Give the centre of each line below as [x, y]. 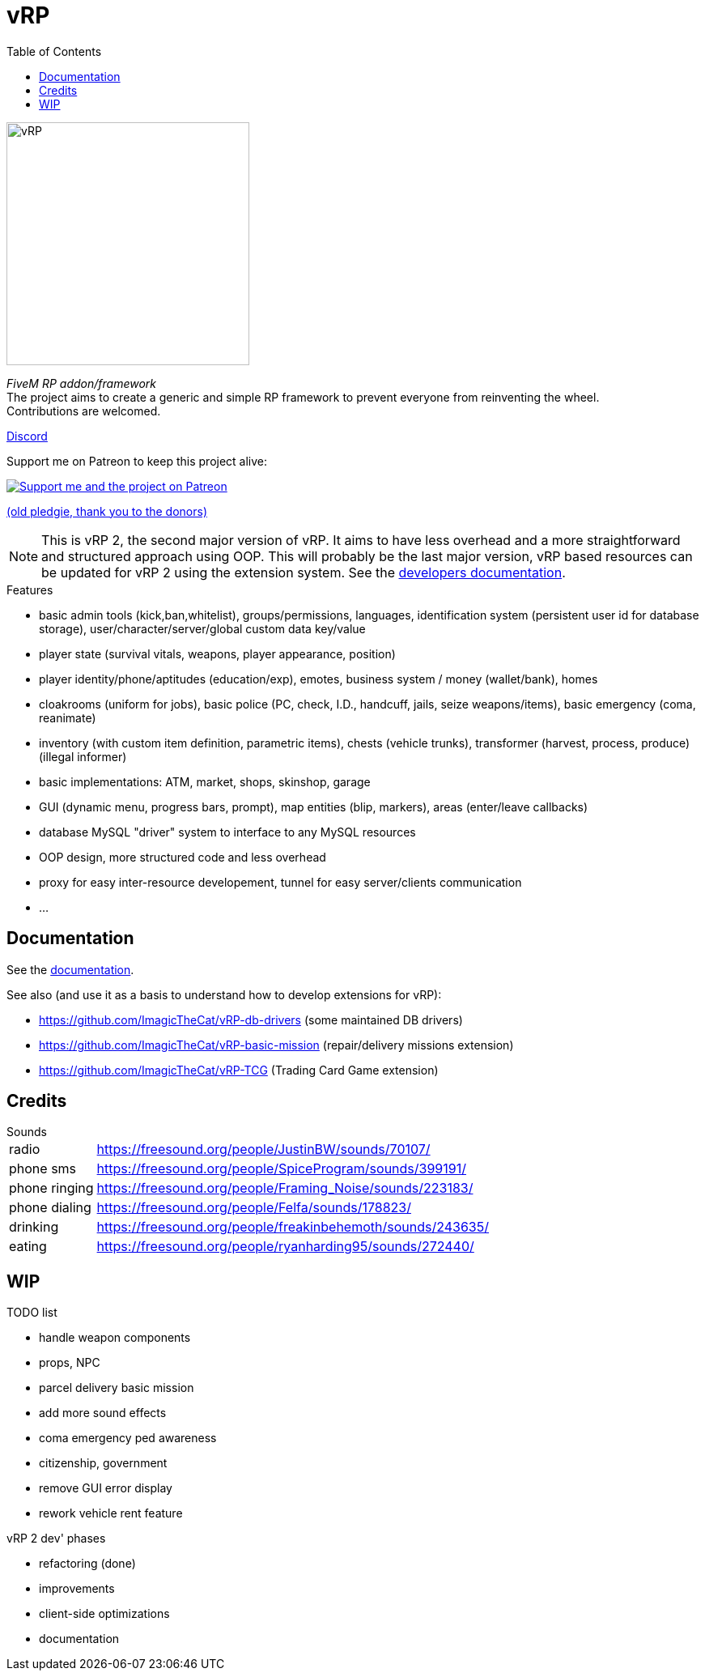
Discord [27, 436]
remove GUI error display [106, 1488]
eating [28, 1247]
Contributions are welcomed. [84, 411]
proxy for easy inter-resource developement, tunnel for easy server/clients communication [280, 882]
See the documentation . [70, 969]
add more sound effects [103, 1413]
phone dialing [50, 1208]
